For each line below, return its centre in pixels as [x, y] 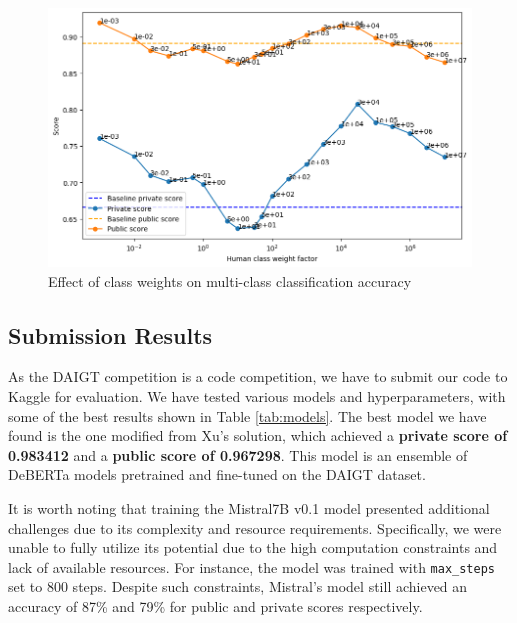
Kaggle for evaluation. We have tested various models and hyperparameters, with [257, 395]
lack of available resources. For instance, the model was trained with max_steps [252, 566]
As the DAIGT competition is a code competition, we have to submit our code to [258, 376]
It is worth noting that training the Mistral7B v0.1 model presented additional [249, 507]
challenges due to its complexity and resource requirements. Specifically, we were [255, 527]
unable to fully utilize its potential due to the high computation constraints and [253, 547]
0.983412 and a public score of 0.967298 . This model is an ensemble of [238, 454]
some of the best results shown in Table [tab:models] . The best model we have [247, 415]
